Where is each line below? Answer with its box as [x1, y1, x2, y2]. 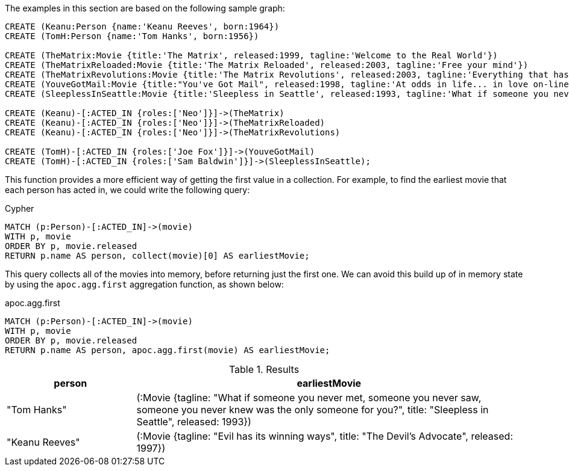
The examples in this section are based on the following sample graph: [5, 3, 285, 13]
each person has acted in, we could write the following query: [5, 185, 250, 195]
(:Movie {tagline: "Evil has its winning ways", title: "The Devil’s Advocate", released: [136, 430, 514, 442]
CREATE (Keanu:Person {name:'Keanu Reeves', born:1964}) [5, 22, 280, 31]
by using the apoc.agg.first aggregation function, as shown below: [5, 279, 284, 289]
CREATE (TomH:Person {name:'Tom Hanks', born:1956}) [5, 31, 259, 41]
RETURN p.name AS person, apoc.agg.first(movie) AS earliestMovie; [5, 345, 330, 355]
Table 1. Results [228, 363, 300, 375]
